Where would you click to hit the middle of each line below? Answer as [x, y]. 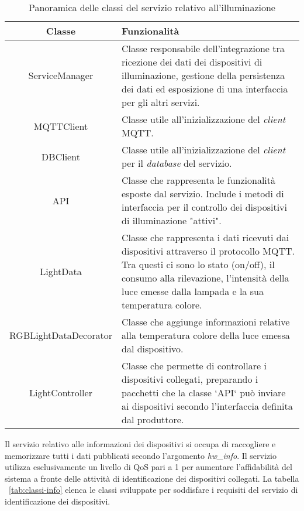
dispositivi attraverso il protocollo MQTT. [208, 251]
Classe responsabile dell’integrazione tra [203, 48]
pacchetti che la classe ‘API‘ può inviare [204, 392]
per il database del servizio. [177, 163]
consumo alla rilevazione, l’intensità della [205, 278]
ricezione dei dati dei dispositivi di [192, 62]
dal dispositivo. [153, 349]
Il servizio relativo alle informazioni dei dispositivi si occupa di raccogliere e [140, 444]
